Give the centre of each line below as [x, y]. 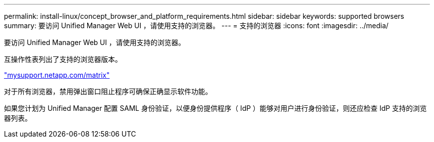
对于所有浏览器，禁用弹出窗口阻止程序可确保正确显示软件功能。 [108, 91]
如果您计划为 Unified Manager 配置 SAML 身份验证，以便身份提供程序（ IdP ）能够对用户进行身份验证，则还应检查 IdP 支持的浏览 [216, 108]
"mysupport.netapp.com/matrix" [57, 75]
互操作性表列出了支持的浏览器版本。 [63, 59]
